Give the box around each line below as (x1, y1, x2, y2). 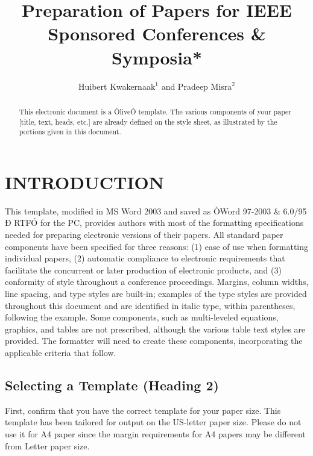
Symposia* (112, 45, 202, 69)
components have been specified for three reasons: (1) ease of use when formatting (5, 240, 309, 252)
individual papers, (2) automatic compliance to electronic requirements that (5, 252, 285, 264)
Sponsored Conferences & (48, 21, 266, 46)
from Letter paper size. (5, 439, 90, 452)
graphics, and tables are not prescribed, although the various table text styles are (5, 322, 306, 335)
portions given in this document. (19, 126, 121, 137)
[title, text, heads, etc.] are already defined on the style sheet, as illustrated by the (19, 116, 277, 126)
